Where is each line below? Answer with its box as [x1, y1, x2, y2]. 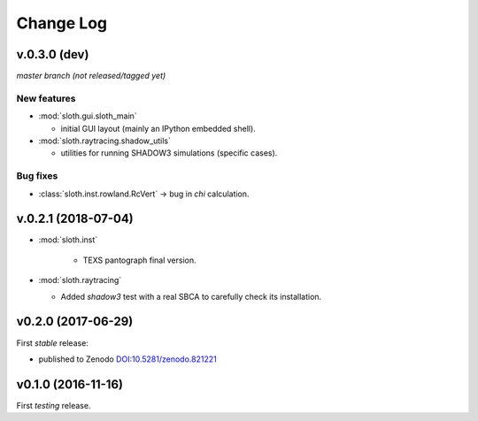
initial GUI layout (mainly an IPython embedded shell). [60, 123, 256, 134]
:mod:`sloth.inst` [38, 234, 98, 245]
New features [16, 92, 76, 104]
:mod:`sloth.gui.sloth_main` [38, 111, 137, 121]
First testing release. [16, 400, 91, 410]
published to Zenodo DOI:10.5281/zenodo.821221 [38, 354, 217, 364]
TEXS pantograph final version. [82, 255, 197, 265]
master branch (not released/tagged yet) [16, 71, 166, 81]
